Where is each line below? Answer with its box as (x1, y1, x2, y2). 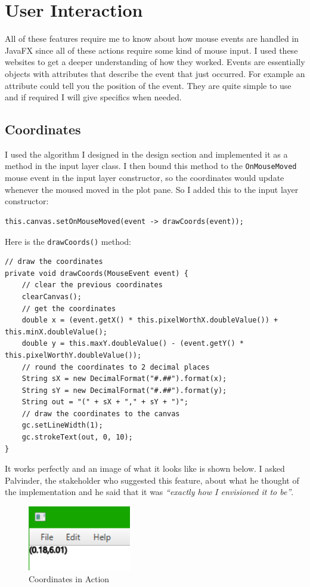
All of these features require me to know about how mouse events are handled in (5, 32, 299, 45)
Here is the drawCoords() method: (5, 235, 132, 247)
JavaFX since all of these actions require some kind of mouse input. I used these (5, 44, 298, 56)
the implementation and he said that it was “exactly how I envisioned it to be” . (5, 485, 294, 498)
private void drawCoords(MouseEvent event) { (5, 269, 188, 278)
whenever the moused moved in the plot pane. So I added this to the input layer (5, 183, 299, 195)
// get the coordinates (21, 304, 116, 313)
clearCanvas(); (21, 292, 82, 301)
